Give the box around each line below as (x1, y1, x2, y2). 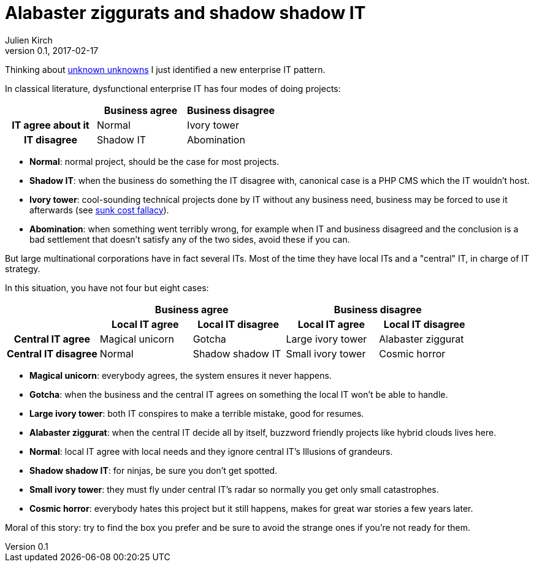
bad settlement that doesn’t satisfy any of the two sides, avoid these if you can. (29, 234, 350, 245)
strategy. (5, 263, 40, 274)
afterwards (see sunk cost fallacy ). (29, 204, 169, 215)
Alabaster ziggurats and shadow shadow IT (5, 2, 366, 23)
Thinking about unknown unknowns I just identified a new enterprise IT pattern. (5, 64, 326, 75)
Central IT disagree (7, 347, 97, 360)
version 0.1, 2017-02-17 (5, 45, 99, 56)
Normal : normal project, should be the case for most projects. (29, 156, 280, 167)
